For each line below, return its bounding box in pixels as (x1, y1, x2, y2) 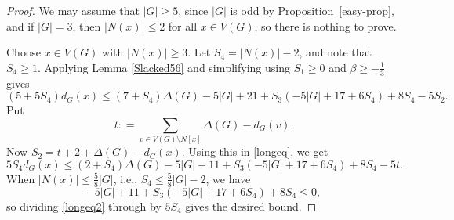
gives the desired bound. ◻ (185, 197, 317, 214)
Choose (6, 44, 42, 60)
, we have (205, 170, 251, 186)
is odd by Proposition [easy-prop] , (230, 2, 394, 18)
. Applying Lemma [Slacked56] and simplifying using (37, 59, 290, 75)
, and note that (299, 44, 372, 60)
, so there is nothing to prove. (254, 17, 397, 34)
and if (6, 17, 35, 34)
